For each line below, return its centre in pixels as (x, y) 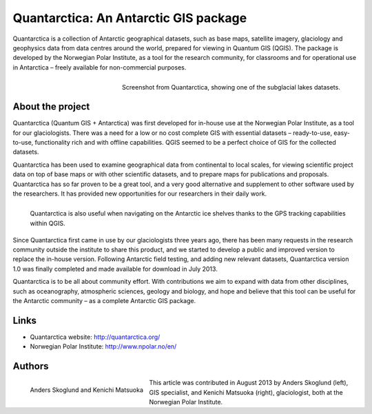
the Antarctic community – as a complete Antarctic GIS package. (104, 301)
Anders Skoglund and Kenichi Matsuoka (87, 390)
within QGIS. (48, 223)
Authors (31, 366)
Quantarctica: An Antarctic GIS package (130, 18)
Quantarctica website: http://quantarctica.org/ (95, 337)
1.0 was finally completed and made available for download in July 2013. (115, 269)
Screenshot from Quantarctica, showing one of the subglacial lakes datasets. (231, 87)
